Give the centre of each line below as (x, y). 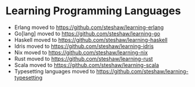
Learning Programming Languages (93, 11)
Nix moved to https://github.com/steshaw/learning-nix (81, 52)
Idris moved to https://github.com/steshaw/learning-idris (84, 46)
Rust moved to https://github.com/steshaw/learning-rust (83, 59)
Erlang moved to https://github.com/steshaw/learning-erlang (89, 27)
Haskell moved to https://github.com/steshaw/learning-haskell (91, 40)
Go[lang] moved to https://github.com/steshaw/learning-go (87, 33)
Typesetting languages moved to (55, 71)
